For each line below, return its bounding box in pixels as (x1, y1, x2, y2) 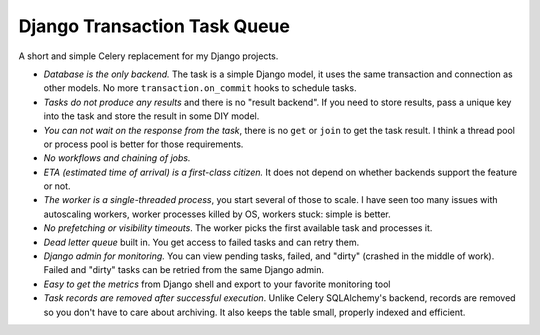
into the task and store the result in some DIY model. (43, 110, 260, 122)
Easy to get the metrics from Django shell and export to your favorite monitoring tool (43, 278, 391, 290)
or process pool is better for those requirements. (43, 138, 244, 150)
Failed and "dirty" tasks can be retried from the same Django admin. (43, 264, 325, 276)
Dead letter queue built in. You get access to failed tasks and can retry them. (43, 236, 360, 248)
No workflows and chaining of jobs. (43, 152, 191, 164)
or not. (43, 180, 71, 192)
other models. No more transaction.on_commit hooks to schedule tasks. (43, 82, 357, 94)
